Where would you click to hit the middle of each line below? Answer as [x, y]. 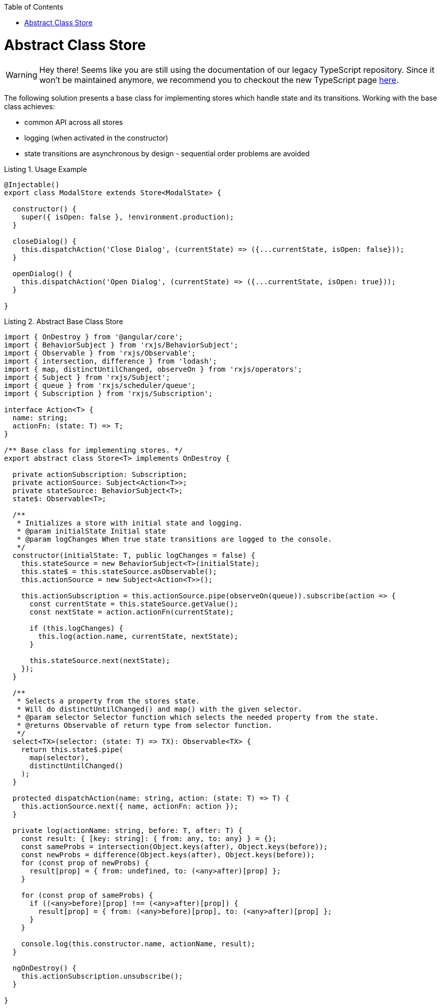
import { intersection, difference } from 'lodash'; [111, 361]
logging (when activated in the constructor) [96, 138]
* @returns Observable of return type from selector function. [145, 725]
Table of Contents [34, 7]
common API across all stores [74, 122]
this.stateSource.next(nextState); [100, 660]
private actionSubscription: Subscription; [100, 474]
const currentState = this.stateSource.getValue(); [134, 604]
